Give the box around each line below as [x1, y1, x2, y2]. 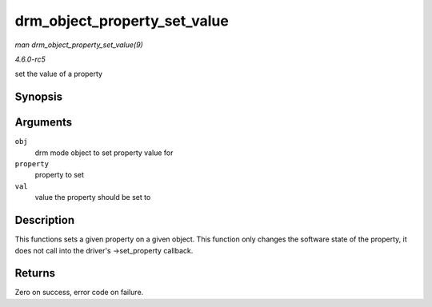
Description [14, 213, 75, 227]
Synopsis [14, 90, 63, 104]
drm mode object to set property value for [34, 148, 174, 157]
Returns [14, 266, 56, 280]
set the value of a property [14, 69, 103, 79]
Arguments [14, 116, 73, 130]
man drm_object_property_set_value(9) [14, 40, 143, 50]
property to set [34, 170, 84, 180]
